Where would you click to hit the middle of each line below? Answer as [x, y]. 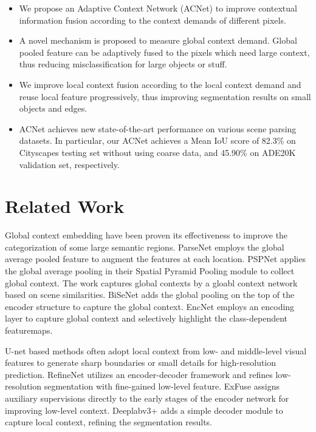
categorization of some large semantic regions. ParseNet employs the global [145, 247]
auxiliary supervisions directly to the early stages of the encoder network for [147, 398]
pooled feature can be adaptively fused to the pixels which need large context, [164, 52]
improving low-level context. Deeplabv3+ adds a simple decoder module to [144, 410]
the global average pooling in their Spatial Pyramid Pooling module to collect [150, 271]
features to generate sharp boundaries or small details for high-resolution [141, 363]
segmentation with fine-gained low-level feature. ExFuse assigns [162, 386]
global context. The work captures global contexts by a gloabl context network [151, 282]
